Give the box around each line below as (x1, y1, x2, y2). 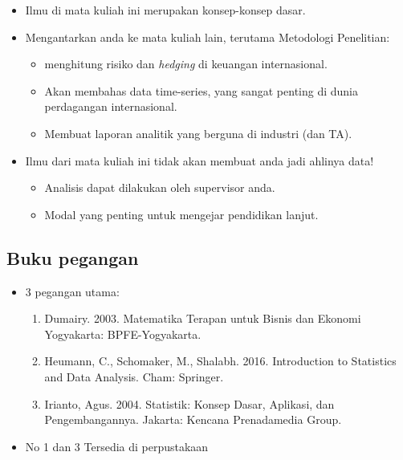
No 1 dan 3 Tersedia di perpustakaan (25, 438, 209, 454)
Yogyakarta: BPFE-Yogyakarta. (44, 325, 201, 342)
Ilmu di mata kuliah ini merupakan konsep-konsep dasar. (25, 2, 306, 18)
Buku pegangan (6, 245, 139, 270)
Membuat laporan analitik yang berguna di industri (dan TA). (44, 124, 352, 141)
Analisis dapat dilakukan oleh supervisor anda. (44, 179, 275, 196)
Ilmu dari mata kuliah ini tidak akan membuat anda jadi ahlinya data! (25, 152, 374, 169)
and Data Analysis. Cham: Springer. (44, 368, 224, 385)
